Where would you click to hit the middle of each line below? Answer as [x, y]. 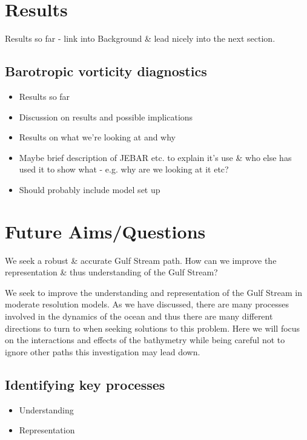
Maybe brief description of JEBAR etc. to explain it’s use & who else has [155, 157]
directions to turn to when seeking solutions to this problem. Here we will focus [153, 328]
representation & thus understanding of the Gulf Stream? [111, 272]
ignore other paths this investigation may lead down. [103, 351]
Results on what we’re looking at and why [97, 137]
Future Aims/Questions [105, 231]
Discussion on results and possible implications [106, 117]
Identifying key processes [85, 384]
